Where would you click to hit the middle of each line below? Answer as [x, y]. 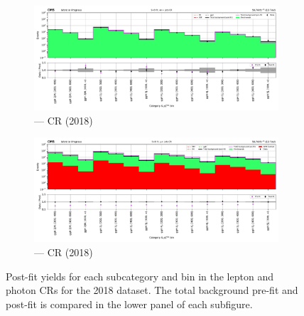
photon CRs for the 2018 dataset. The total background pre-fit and [152, 290]
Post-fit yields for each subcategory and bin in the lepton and [140, 276]
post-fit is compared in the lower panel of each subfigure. [129, 304]
